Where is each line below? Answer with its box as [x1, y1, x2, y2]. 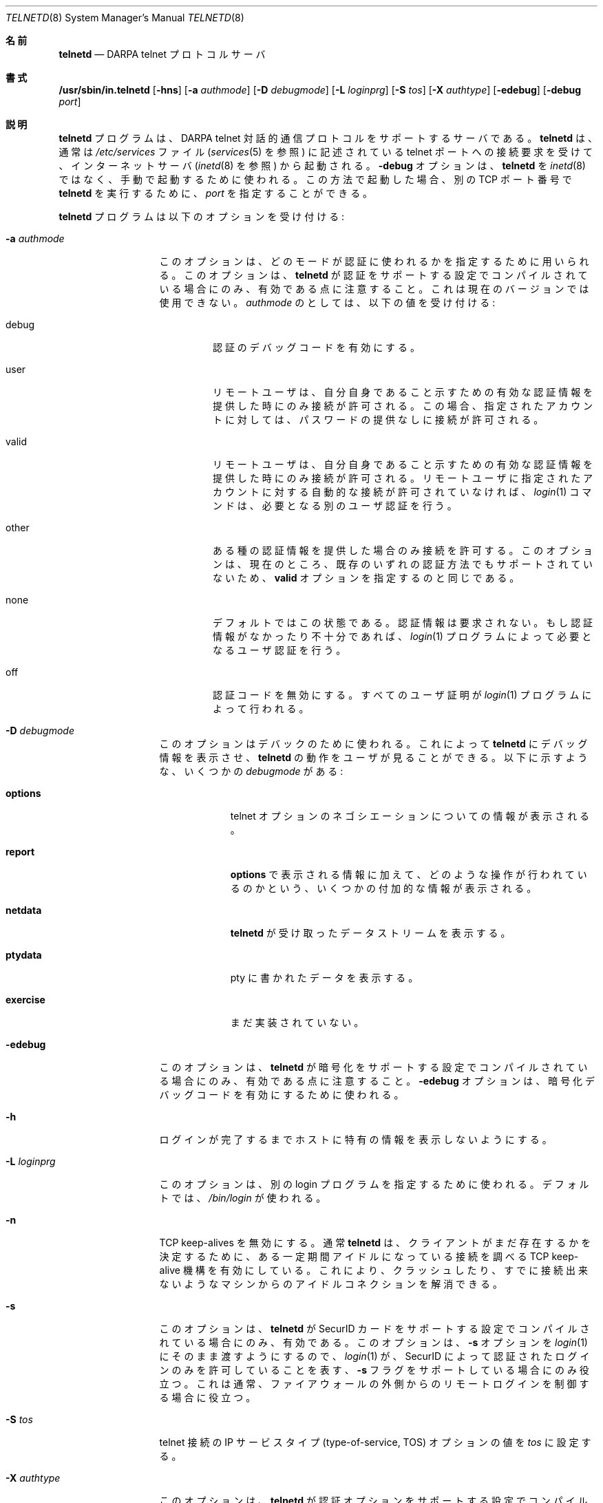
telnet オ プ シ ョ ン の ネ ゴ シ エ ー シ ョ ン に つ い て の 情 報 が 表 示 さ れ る [230, 810, 590, 822]
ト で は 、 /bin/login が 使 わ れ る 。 [159, 1192, 326, 1204]
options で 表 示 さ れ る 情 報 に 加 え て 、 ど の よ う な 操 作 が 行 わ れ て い [230, 868, 587, 880]
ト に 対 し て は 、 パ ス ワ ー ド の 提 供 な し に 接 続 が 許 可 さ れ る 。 [213, 414, 544, 425]
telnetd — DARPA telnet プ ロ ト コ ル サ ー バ [59, 48, 266, 60]
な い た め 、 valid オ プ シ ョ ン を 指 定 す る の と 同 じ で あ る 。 [213, 572, 520, 584]
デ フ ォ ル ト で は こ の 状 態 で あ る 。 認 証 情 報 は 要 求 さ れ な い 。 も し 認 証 [213, 617, 593, 628]
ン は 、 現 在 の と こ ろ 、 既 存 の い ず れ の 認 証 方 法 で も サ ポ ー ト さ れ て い [213, 558, 593, 570]
